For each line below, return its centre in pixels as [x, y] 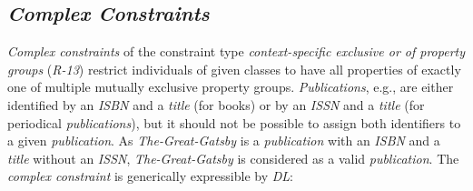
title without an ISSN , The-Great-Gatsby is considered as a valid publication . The [233, 158]
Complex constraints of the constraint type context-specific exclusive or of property [236, 51]
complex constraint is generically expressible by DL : [150, 176]
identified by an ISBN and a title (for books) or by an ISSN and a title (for [216, 104]
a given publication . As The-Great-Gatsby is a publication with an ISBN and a [224, 141]
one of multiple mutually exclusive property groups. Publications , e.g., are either [231, 87]
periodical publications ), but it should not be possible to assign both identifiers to [234, 122]
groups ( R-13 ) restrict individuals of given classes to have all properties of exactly [234, 69]
